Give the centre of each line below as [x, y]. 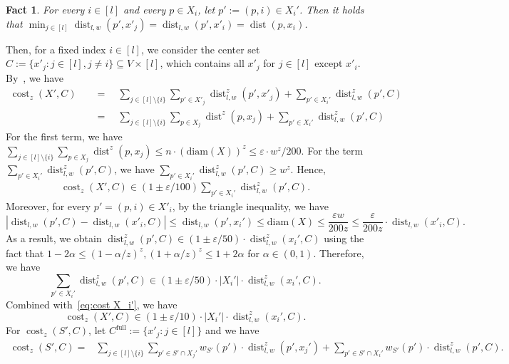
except [329, 63]
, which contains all [202, 63]
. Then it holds [331, 9]
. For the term [332, 150]
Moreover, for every [48, 206]
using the [344, 238]
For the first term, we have [64, 136]
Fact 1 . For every [45, 9]
